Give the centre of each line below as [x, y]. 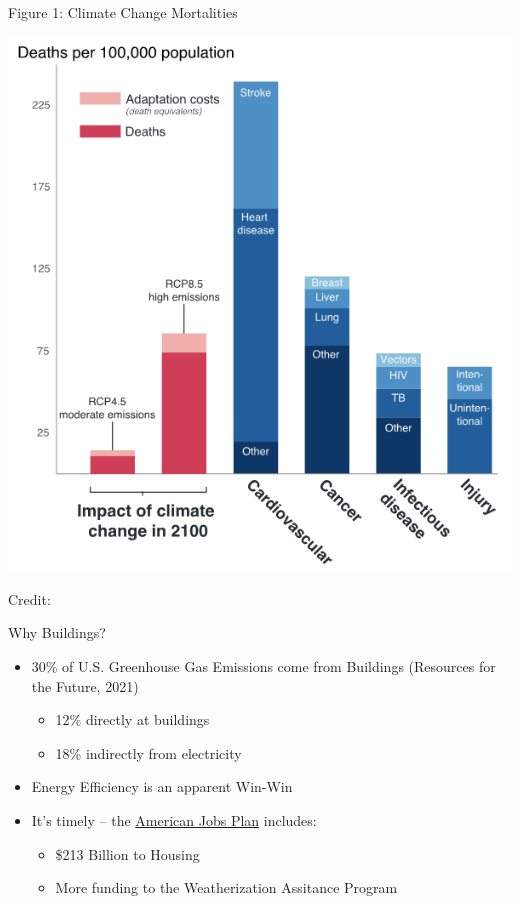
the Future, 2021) [85, 685]
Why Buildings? [57, 632]
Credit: [29, 598]
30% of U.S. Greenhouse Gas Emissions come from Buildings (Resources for [263, 666]
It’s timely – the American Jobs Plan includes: [174, 819]
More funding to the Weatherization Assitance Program [226, 887]
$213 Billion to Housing [127, 853]
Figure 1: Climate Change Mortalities [123, 12]
